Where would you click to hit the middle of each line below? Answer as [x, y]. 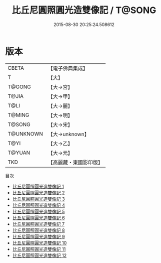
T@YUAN [19, 153]
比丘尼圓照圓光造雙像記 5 [38, 211]
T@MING [18, 115]
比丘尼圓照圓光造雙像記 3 [38, 199]
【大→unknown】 [68, 134]
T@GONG [19, 87]
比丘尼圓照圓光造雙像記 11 [39, 249]
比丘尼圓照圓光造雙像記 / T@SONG [84, 10]
